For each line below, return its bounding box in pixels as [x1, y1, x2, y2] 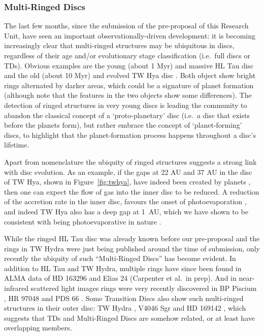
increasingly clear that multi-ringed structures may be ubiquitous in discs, [4, 40, 235, 51]
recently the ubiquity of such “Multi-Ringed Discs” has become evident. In [4, 253, 236, 264]
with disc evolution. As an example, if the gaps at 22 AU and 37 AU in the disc [4, 166, 252, 177]
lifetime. [4, 139, 29, 150]
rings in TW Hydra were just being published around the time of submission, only [4, 243, 260, 253]
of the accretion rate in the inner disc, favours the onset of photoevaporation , [4, 196, 247, 207]
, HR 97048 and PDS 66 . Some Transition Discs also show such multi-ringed [4, 292, 244, 303]
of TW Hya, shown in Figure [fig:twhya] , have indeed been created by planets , [4, 176, 251, 187]
